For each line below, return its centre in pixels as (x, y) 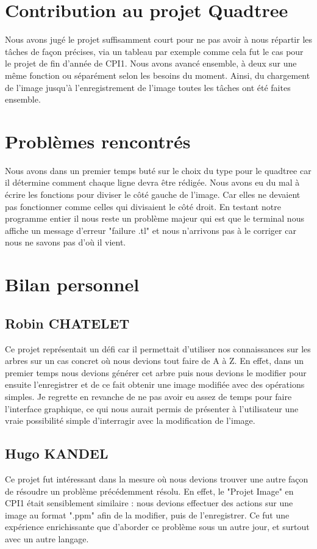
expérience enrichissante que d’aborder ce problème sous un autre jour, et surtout (157, 527)
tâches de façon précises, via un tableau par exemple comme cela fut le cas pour (154, 51)
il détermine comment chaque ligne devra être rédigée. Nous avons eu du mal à (152, 182)
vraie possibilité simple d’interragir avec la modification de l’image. (130, 420)
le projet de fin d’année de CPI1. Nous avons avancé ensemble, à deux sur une (151, 63)
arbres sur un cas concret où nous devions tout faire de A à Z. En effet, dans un (155, 361)
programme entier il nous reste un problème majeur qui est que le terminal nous (155, 218)
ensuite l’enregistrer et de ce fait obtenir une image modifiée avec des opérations (155, 384)
